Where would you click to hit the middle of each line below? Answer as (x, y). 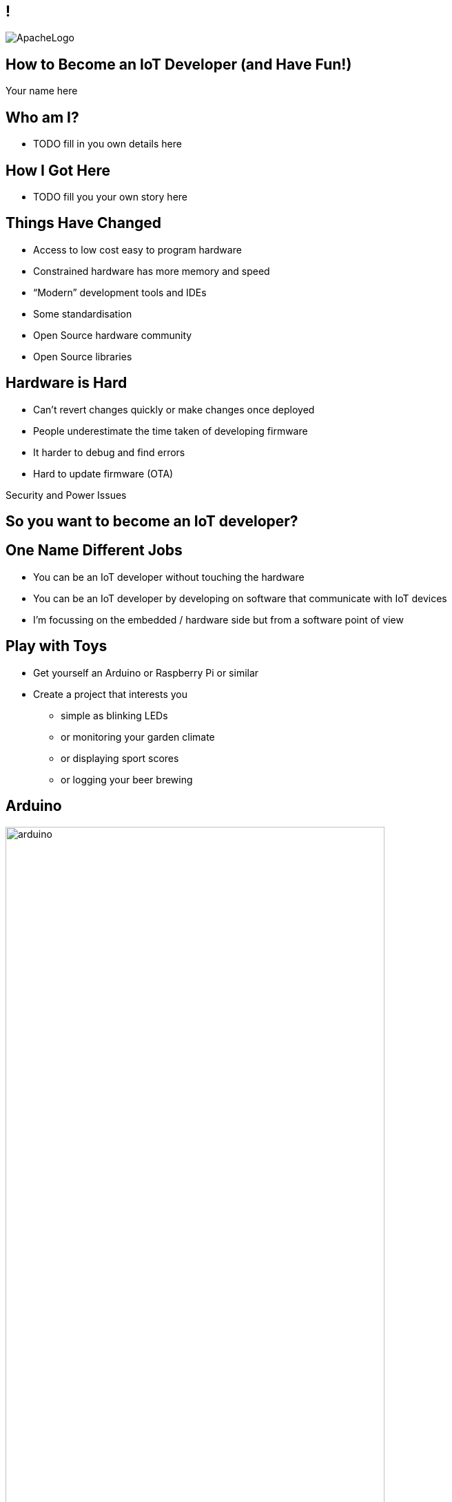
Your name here (42, 91)
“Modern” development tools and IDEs (120, 292)
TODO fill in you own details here (107, 144)
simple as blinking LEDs (114, 715)
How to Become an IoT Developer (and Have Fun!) (179, 64)
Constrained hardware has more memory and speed (152, 271)
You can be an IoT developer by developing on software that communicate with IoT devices (240, 598)
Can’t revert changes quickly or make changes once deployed (174, 409)
